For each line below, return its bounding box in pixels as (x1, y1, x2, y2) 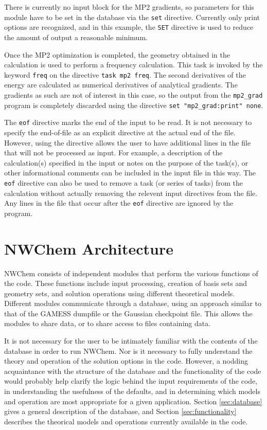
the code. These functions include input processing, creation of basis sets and (4, 278, 247, 289)
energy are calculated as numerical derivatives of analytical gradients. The (4, 79, 238, 90)
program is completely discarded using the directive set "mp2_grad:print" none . (4, 99, 263, 110)
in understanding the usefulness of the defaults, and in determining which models (4, 386, 260, 397)
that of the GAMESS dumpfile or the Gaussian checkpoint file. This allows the (4, 308, 253, 318)
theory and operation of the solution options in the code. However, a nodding (4, 355, 248, 366)
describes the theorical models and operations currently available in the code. (4, 416, 248, 426)
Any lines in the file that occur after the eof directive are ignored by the (4, 198, 234, 208)
